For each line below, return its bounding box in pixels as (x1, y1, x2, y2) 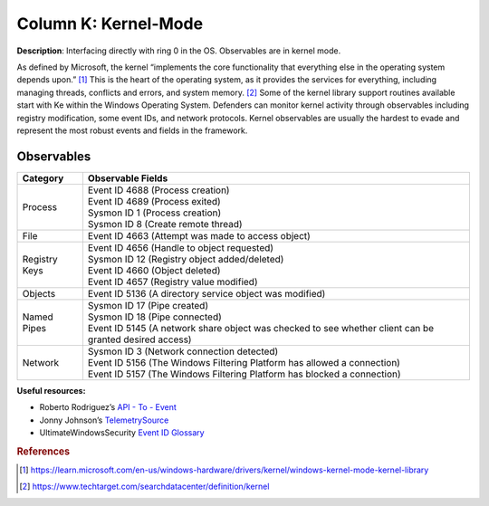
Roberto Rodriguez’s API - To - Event (39, 402, 177, 413)
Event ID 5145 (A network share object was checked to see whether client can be (87, 321, 435, 334)
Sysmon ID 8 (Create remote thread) (87, 217, 244, 230)
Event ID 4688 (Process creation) (87, 184, 230, 196)
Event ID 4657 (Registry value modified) (87, 275, 258, 288)
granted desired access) (87, 333, 192, 346)
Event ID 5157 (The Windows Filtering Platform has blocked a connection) (87, 368, 402, 380)
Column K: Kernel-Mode (16, 14, 204, 33)
